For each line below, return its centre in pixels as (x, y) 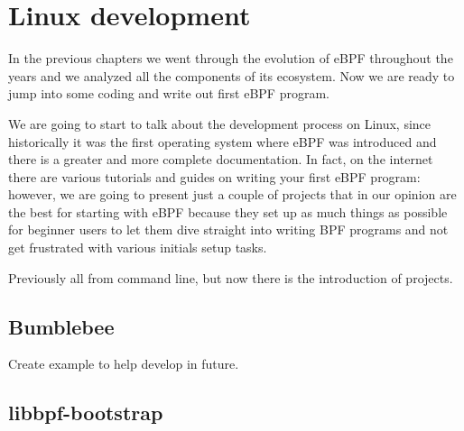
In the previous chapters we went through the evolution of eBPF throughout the (231, 58)
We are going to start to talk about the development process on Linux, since (220, 123)
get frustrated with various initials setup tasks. (138, 248)
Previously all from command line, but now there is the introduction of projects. (231, 277)
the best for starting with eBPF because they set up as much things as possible (228, 211)
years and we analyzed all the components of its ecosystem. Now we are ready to (232, 75)
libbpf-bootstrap (86, 413)
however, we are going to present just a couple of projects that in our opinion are (232, 194)
